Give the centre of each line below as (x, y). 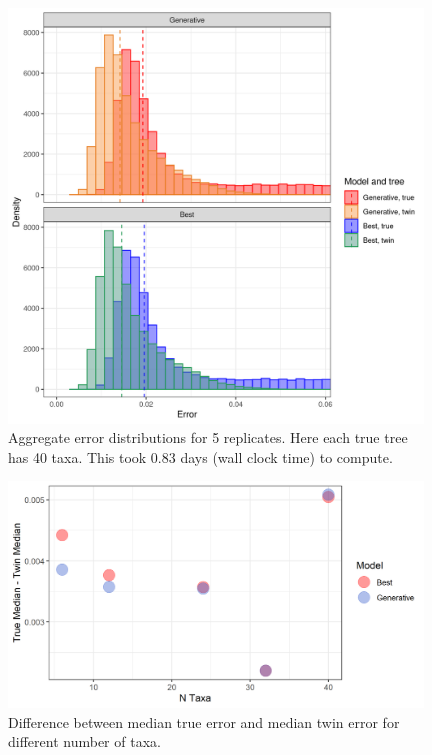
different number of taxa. (84, 741)
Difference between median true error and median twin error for (204, 721)
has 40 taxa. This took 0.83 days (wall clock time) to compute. (200, 456)
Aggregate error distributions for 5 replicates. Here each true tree (208, 437)
